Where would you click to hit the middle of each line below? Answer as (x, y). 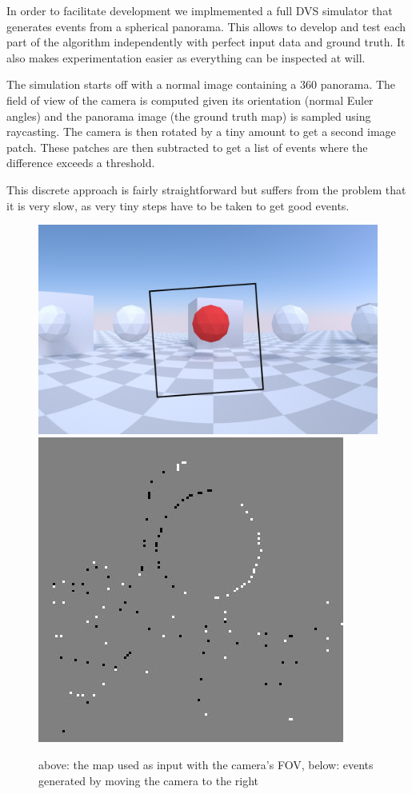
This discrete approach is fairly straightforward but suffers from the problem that (206, 189)
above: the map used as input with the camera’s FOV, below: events (206, 764)
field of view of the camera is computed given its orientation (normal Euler (190, 100)
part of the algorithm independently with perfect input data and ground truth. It (206, 42)
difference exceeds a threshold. (81, 163)
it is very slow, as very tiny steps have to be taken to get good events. (178, 205)
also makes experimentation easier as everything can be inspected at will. (186, 57)
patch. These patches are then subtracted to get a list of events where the (187, 147)
